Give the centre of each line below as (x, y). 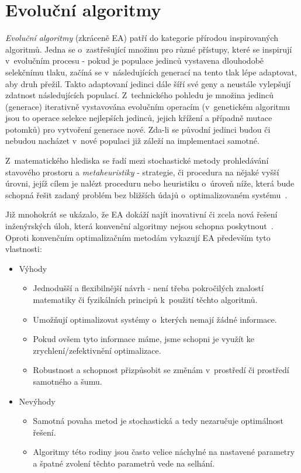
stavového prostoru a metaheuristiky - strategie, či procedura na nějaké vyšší (142, 172)
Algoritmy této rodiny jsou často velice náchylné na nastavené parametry (164, 452)
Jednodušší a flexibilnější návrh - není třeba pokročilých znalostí (148, 288)
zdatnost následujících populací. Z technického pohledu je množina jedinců (140, 95)
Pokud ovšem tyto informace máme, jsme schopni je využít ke (144, 339)
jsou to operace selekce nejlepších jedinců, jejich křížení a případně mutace (139, 118)
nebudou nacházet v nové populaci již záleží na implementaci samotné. (132, 141)
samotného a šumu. (68, 381)
